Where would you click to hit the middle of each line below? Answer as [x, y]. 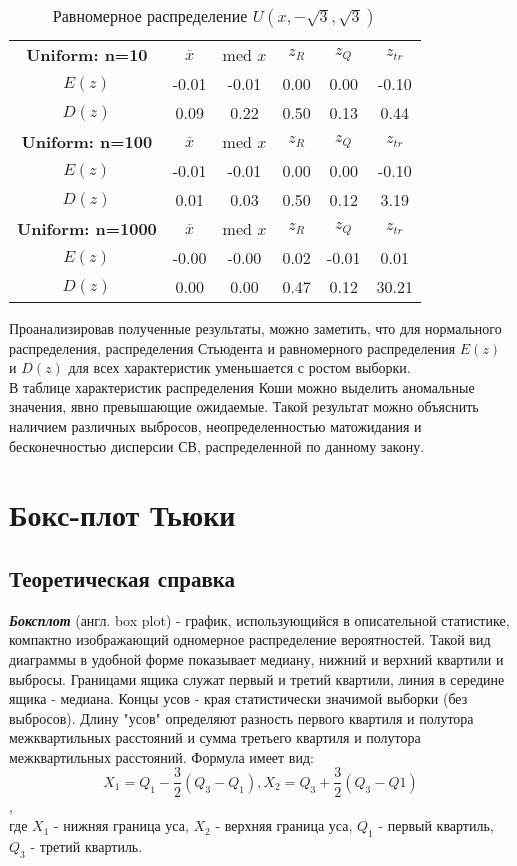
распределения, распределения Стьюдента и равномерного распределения [232, 347]
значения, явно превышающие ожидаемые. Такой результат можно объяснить [244, 406]
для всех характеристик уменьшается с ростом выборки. [239, 367]
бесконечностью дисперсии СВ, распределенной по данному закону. [217, 445]
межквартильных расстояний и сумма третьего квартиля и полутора [215, 737]
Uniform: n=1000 [87, 228]
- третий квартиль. [86, 845]
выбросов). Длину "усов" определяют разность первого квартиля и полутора [241, 717]
